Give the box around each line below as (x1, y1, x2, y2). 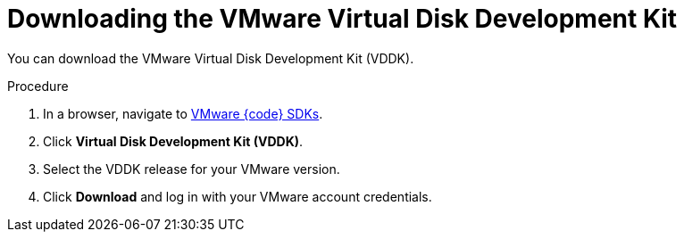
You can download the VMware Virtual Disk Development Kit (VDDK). (7, 50, 414, 66)
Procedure (7, 78, 69, 94)
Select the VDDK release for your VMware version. (43, 161, 340, 177)
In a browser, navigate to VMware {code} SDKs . (43, 105, 323, 121)
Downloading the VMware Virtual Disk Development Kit (7, 4, 678, 34)
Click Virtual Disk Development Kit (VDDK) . (43, 133, 304, 149)
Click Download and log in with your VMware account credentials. (43, 188, 432, 204)
